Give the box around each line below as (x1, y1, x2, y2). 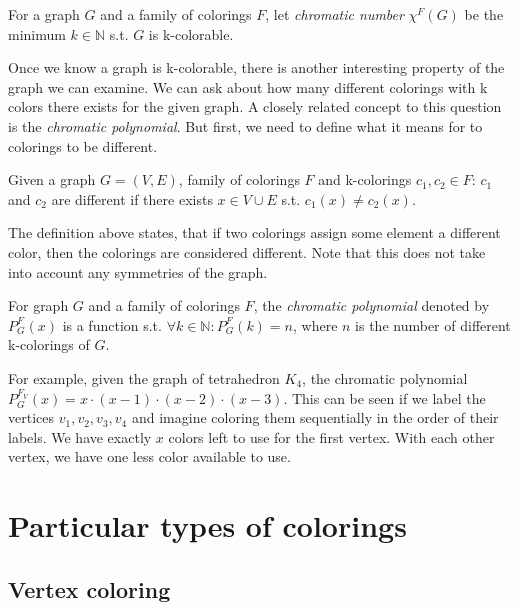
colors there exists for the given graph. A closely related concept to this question (8, 96, 502, 117)
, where (293, 314, 338, 335)
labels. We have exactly (8, 426, 152, 447)
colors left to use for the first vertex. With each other (168, 426, 495, 447)
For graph (8, 295, 69, 316)
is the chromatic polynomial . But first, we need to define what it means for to (8, 115, 483, 136)
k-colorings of (8, 334, 90, 355)
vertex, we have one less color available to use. (8, 446, 291, 467)
